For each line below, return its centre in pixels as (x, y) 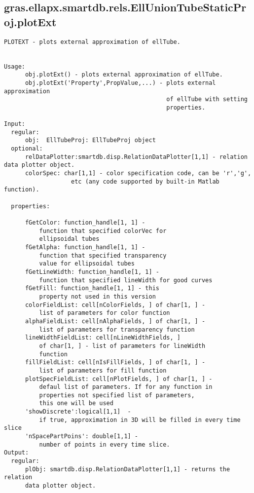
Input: (15, 124)
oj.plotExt (30, 21)
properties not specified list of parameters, (117, 395)
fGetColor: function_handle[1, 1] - (85, 223)
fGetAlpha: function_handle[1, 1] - (85, 247)
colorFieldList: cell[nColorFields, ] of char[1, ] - (115, 305)
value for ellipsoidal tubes (87, 264)
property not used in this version (97, 296)
